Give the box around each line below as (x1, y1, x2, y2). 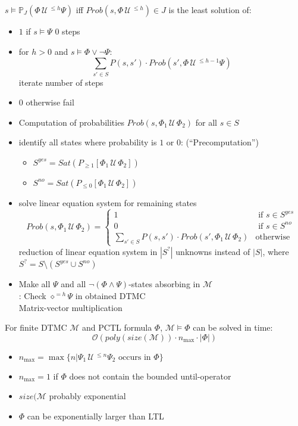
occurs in (118, 353, 151, 362)
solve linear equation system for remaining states (18, 196, 197, 209)
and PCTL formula (82, 321, 152, 334)
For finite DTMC (5, 321, 67, 334)
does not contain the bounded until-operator (69, 369, 231, 382)
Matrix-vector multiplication (18, 301, 123, 313)
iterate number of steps (18, 76, 103, 88)
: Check (18, 289, 46, 301)
